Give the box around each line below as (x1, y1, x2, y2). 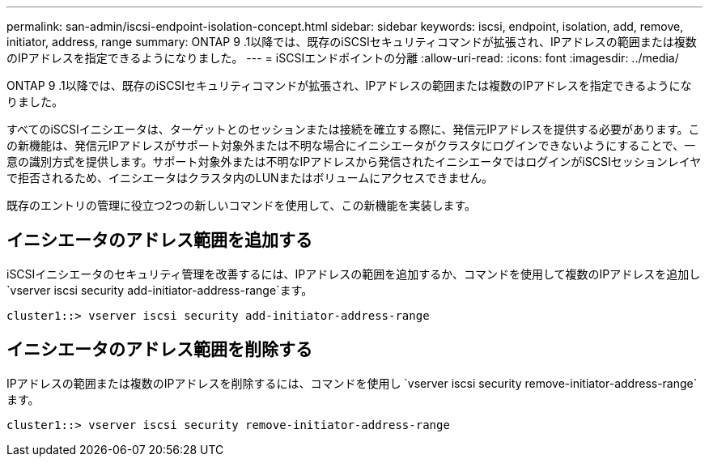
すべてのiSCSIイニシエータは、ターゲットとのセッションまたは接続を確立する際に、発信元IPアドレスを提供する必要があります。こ (6, 122, 700, 136)
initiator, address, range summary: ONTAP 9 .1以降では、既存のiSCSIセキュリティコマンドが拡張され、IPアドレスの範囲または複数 (6, 35, 697, 49)
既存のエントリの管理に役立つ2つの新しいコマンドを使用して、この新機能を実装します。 (6, 198, 477, 212)
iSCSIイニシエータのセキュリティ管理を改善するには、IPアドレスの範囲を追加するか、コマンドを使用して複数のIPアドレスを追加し (6, 266, 701, 281)
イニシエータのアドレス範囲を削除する (6, 339, 312, 360)
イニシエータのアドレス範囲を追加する (6, 230, 312, 251)
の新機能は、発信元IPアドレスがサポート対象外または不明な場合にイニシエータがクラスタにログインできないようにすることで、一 (6, 138, 696, 152)
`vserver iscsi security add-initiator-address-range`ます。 (6, 282, 313, 297)
